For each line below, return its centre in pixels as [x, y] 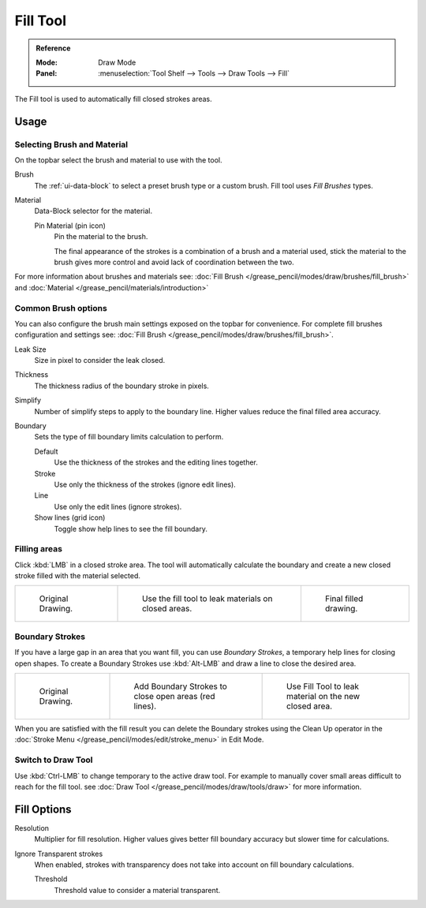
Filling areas [39, 549]
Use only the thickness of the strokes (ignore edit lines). [145, 484]
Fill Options [43, 809]
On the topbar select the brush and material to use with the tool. [118, 160]
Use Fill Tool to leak [323, 686]
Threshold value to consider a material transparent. [137, 890]
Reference [53, 48]
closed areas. [167, 609]
